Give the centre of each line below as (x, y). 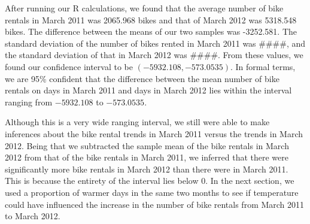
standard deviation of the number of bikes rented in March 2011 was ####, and (155, 43)
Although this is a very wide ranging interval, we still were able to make (137, 122)
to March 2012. (33, 216)
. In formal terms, (263, 66)
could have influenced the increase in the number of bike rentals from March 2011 (155, 204)
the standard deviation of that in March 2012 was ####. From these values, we (154, 55)
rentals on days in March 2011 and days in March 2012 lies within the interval (148, 90)
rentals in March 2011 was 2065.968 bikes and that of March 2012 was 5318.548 (151, 19)
